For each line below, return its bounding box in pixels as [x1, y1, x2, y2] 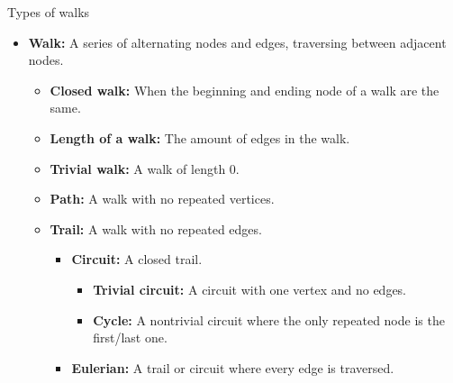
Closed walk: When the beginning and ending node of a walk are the [50, 80, 439, 99]
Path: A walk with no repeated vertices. [50, 189, 275, 208]
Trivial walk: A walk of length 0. [50, 159, 240, 178]
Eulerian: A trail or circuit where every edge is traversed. [71, 358, 394, 377]
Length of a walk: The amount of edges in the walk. [50, 128, 350, 147]
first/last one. [93, 328, 168, 347]
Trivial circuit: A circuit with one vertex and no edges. [93, 279, 407, 298]
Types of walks [7, 3, 90, 21]
